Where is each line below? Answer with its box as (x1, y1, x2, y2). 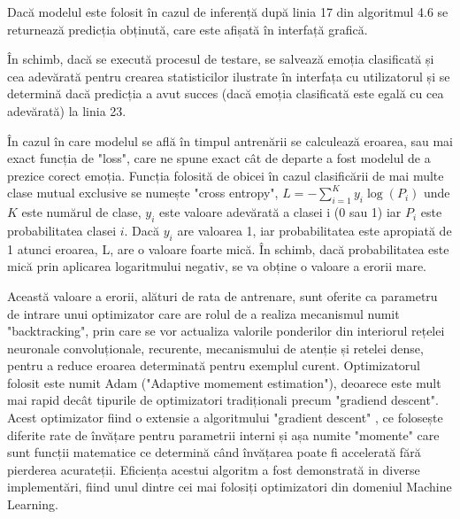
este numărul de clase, (21, 203, 142, 221)
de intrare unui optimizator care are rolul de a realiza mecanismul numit (7, 304, 400, 322)
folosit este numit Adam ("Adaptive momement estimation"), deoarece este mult (7, 373, 441, 391)
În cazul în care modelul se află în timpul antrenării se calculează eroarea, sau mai (7, 131, 453, 150)
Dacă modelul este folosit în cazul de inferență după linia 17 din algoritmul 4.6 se (7, 3, 448, 20)
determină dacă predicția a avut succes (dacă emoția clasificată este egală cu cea (7, 84, 444, 103)
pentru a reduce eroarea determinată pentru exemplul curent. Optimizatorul (7, 356, 421, 375)
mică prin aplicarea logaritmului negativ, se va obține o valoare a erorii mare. (7, 257, 427, 275)
